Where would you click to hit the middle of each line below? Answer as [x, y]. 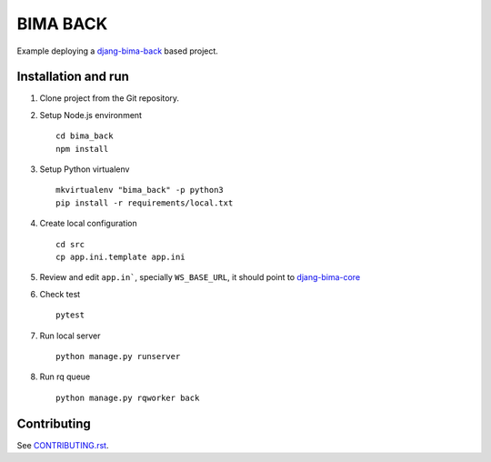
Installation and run [73, 77]
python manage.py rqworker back [128, 397]
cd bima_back [85, 136]
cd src [70, 244]
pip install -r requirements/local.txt [145, 203]
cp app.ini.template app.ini [120, 256]
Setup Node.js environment [91, 115]
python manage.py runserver [118, 356]
